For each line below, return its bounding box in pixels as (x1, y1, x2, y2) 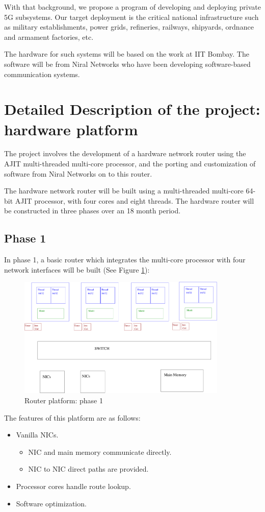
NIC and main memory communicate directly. (28, 446, 172, 457)
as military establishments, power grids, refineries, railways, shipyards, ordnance (4, 21, 254, 32)
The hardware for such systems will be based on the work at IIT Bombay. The (4, 48, 249, 59)
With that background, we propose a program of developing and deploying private (4, 2, 261, 12)
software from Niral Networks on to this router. (4, 168, 152, 179)
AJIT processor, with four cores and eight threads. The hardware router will (15, 195, 254, 206)
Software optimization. (16, 498, 87, 508)
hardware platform (4, 118, 138, 139)
